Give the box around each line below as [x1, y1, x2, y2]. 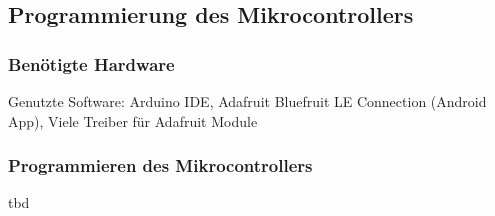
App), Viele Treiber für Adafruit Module [8, 110, 258, 131]
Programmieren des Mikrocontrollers [8, 153, 313, 178]
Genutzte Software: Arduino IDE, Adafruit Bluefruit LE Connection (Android [8, 91, 487, 111]
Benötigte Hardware [8, 51, 175, 76]
